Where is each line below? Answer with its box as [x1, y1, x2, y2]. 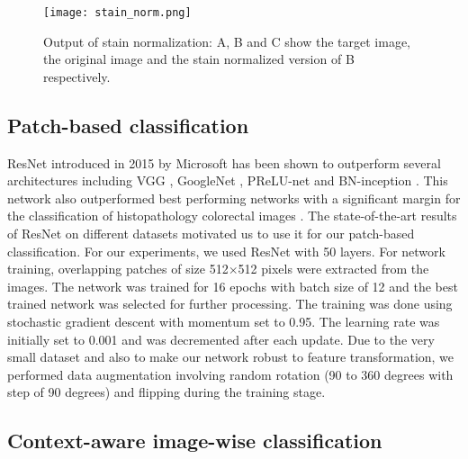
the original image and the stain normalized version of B [43, 49, 355, 68]
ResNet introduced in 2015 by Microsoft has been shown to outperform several [7, 153, 441, 172]
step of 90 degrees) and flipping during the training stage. [7, 382, 326, 401]
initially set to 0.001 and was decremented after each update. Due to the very [7, 329, 435, 348]
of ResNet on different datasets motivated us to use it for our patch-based [7, 224, 415, 243]
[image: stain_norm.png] [43, 6, 192, 19]
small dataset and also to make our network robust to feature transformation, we [7, 347, 454, 366]
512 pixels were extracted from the [238, 259, 429, 278]
